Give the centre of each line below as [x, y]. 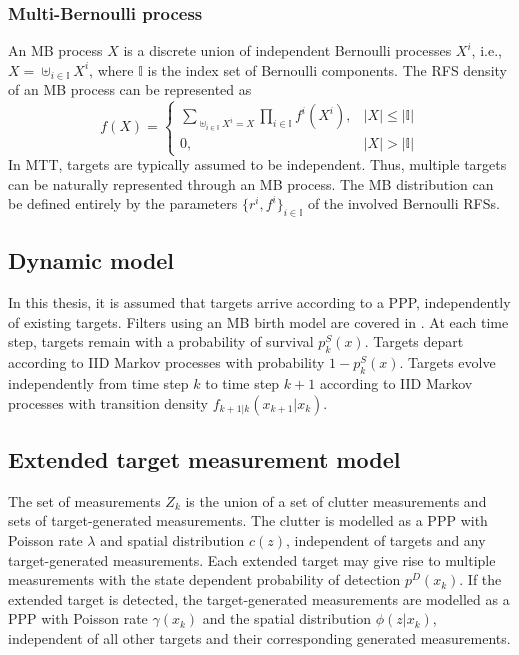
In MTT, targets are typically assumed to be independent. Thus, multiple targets [257, 164]
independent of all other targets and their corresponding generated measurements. [259, 637]
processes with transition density [108, 402]
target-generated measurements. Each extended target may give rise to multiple [252, 559]
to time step [242, 382]
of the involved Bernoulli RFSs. [403, 203]
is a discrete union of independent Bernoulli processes [287, 50]
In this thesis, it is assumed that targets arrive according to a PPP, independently [259, 302]
